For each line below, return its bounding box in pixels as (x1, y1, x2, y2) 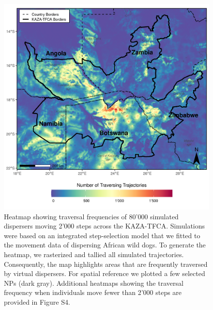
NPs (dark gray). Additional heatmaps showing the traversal (4, 277, 183, 288)
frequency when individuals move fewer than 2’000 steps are (4, 287, 182, 297)
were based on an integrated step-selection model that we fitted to (4, 230, 200, 240)
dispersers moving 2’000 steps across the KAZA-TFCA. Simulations (4, 221, 205, 231)
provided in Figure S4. (4, 296, 70, 307)
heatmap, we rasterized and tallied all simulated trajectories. (4, 249, 184, 259)
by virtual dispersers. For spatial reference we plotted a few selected (4, 268, 205, 278)
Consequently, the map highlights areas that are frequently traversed (4, 259, 208, 269)
